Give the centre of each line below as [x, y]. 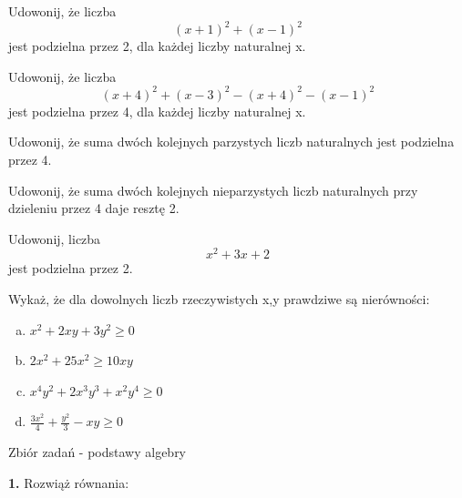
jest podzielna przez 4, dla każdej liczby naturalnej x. [157, 111]
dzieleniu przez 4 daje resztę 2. [94, 208]
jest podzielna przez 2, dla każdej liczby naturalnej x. [157, 46]
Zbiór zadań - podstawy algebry [98, 452]
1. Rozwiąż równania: [69, 482]
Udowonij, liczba [55, 238]
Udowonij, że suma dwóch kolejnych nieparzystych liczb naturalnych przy [213, 190]
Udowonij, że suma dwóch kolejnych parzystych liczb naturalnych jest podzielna [231, 142]
